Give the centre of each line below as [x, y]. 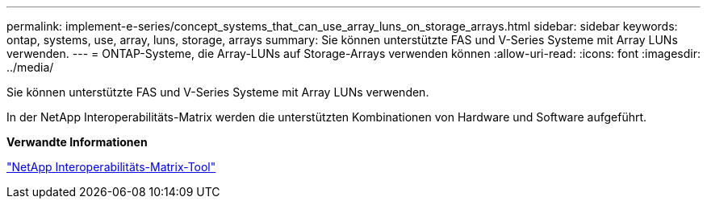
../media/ [30, 67]
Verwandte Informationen [77, 142]
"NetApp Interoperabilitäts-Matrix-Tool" [111, 167]
